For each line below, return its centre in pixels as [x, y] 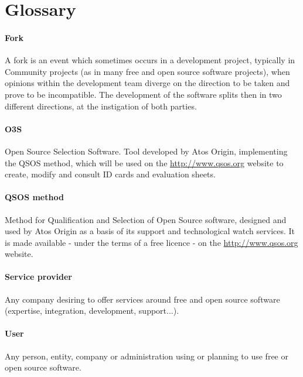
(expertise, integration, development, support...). [92, 311]
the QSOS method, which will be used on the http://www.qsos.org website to [144, 162]
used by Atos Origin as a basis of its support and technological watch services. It [150, 231]
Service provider [38, 277]
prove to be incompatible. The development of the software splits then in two [143, 94]
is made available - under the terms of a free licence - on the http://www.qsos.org [151, 242]
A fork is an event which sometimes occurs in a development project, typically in [150, 60]
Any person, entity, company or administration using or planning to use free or [147, 356]
